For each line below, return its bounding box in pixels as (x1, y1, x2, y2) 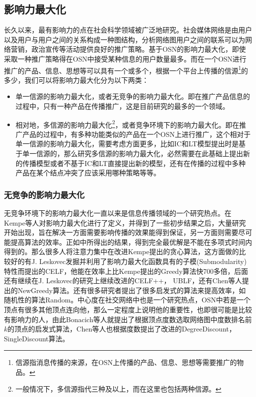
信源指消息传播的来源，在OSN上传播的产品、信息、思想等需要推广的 (15, 357, 237, 367)
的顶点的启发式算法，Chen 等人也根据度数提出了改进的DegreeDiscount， (7, 324, 236, 334)
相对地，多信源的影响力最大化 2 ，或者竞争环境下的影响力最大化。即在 (15, 118, 239, 130)
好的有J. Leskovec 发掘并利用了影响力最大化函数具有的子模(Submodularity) (10, 256, 247, 266)
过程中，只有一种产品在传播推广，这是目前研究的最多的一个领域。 (15, 101, 229, 111)
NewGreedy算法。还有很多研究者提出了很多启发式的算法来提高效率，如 (17, 285, 246, 295)
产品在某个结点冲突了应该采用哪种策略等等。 (15, 167, 160, 178)
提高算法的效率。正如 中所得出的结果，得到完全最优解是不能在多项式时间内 (10, 236, 252, 247)
